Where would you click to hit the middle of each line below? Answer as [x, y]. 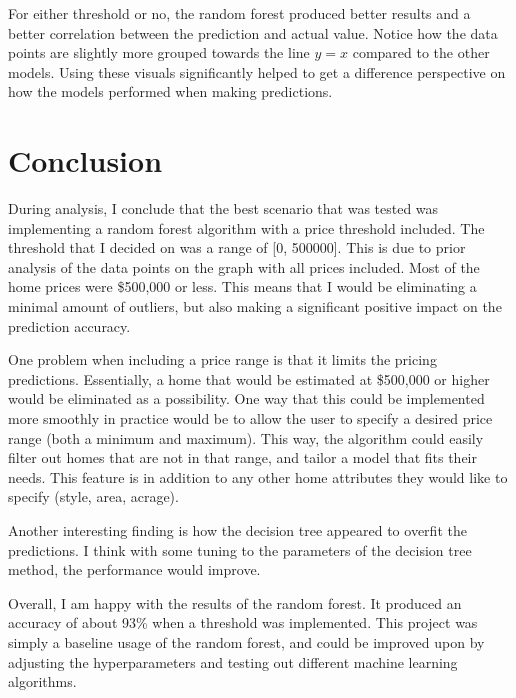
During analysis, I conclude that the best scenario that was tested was [223, 208]
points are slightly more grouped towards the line [159, 52]
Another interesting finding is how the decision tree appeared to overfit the [237, 530]
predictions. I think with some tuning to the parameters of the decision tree [240, 549]
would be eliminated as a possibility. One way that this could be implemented [246, 398]
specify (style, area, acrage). [93, 496]
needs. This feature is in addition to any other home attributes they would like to [258, 476]
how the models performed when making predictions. [170, 91]
